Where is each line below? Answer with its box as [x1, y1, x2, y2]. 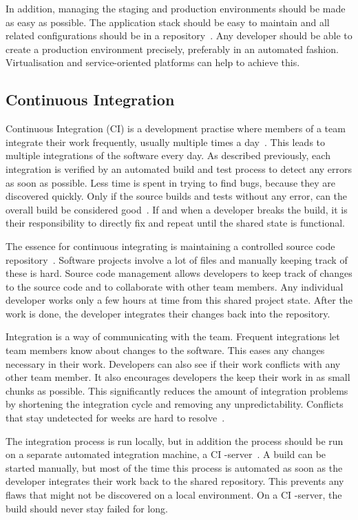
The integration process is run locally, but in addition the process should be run [6, 433, 344, 448]
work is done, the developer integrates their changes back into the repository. [6, 306, 330, 320]
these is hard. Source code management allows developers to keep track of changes [6, 266, 352, 280]
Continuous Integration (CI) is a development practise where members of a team [6, 121, 346, 136]
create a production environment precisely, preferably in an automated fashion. [6, 41, 339, 56]
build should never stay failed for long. [6, 501, 168, 515]
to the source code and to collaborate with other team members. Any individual [6, 279, 344, 293]
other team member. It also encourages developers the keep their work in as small [6, 370, 350, 384]
